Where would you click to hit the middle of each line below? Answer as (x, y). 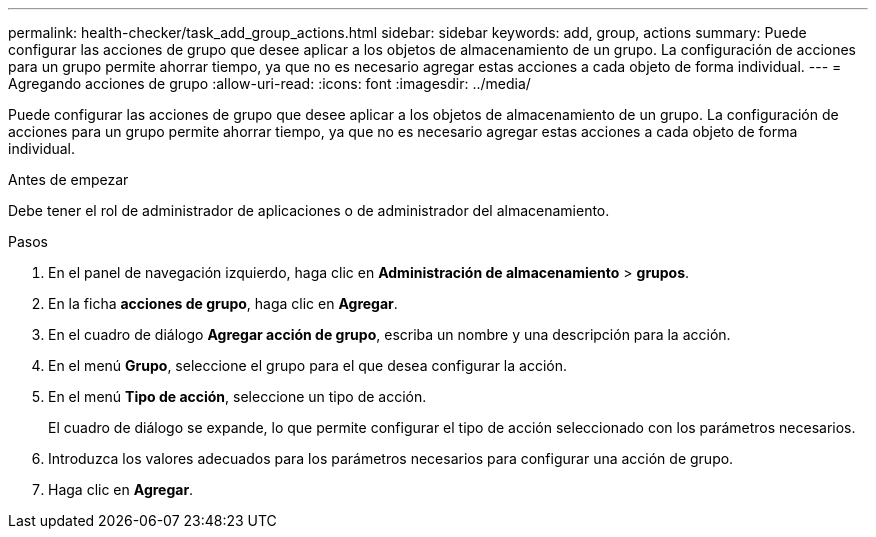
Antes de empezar (68, 179)
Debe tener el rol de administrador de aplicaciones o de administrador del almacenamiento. (309, 210)
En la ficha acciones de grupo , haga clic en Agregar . (223, 303)
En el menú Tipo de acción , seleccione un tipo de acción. (237, 396)
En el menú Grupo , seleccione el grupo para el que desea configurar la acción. (308, 365)
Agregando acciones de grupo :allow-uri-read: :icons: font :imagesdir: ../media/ (269, 83)
